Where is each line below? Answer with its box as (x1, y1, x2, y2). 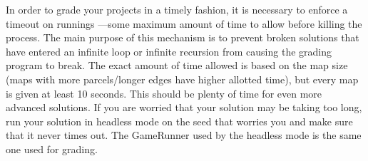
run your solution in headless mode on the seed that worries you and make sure (6, 113, 353, 128)
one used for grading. (6, 141, 98, 156)
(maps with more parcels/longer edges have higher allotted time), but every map (6, 71, 359, 86)
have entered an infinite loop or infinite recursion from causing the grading (6, 43, 332, 58)
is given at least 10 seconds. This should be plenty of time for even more (6, 85, 322, 100)
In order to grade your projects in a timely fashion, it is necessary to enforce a (6, 2, 348, 16)
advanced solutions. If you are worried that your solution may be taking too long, (6, 100, 362, 115)
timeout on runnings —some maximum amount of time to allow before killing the (6, 16, 362, 31)
